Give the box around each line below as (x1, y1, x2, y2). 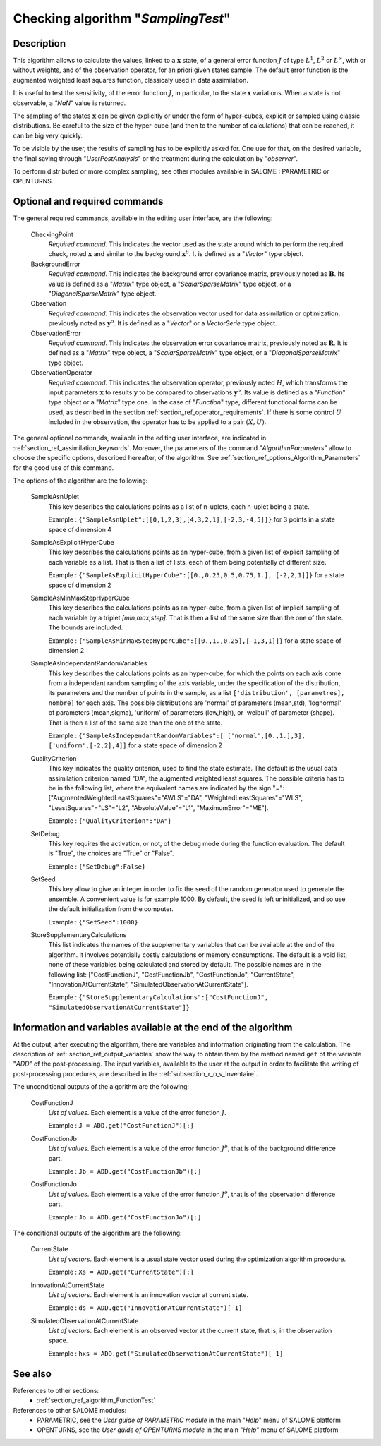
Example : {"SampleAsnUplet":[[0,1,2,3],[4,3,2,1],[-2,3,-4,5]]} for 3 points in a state (48, 515, 335, 524)
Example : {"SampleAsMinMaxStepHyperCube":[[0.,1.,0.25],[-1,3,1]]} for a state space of (48, 636, 341, 645)
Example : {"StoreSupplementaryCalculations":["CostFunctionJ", (48, 993, 269, 1001)
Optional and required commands (13, 195, 164, 207)
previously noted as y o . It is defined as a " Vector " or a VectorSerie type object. (48, 318, 278, 327)
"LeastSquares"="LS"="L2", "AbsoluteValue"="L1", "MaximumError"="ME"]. (48, 803, 269, 812)
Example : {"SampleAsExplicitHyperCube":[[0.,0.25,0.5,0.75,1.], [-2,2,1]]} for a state (48, 571, 344, 579)
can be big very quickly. (13, 131, 83, 140)
